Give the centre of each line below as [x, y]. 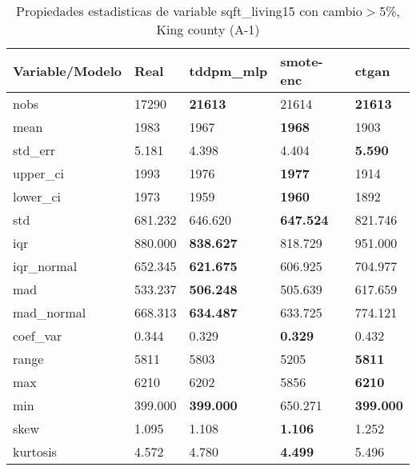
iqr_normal [45, 266]
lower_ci [37, 196]
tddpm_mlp [228, 70]
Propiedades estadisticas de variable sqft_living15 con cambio [189, 11]
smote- [302, 61]
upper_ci [39, 173]
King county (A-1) [208, 29]
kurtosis [35, 451]
